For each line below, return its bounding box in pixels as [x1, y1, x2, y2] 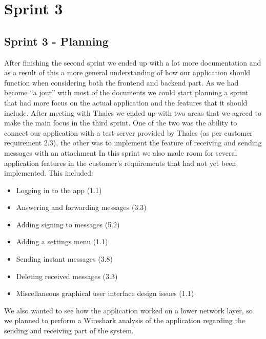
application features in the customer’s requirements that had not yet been [4, 157, 236, 168]
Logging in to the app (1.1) [16, 184, 102, 195]
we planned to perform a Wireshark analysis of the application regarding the [4, 315, 245, 326]
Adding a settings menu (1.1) [16, 236, 108, 247]
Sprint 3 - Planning [4, 33, 109, 49]
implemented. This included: [4, 167, 93, 178]
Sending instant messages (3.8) [16, 253, 113, 264]
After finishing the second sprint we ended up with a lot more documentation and [4, 57, 261, 68]
